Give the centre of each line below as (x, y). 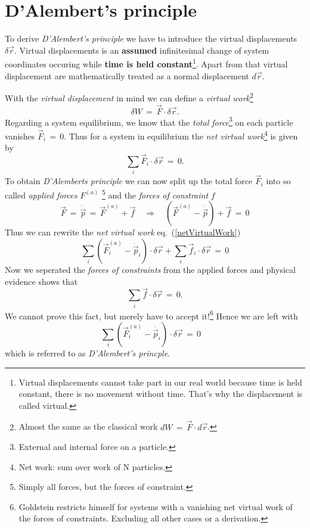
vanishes (20, 136)
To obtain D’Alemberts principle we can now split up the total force (129, 181)
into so (278, 181)
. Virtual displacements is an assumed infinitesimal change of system (142, 50)
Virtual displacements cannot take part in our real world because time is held (160, 382)
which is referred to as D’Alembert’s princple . (87, 352)
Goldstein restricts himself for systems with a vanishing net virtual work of (156, 506)
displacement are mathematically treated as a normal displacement (127, 75)
